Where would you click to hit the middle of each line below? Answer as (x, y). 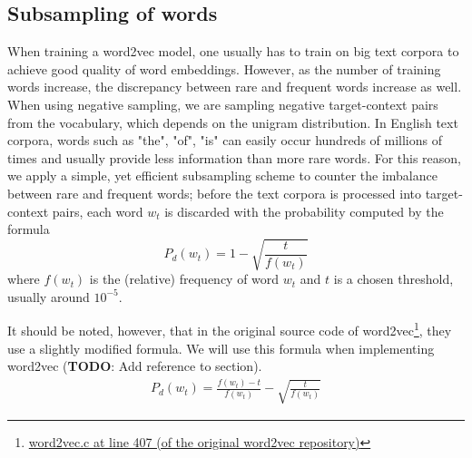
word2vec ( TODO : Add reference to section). (135, 366)
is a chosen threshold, (393, 279)
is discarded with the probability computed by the (304, 211)
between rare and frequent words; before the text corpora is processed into (214, 193)
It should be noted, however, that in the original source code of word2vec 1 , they (230, 329)
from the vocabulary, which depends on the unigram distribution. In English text (233, 122)
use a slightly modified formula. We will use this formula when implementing (221, 348)
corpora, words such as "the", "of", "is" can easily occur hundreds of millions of (225, 140)
